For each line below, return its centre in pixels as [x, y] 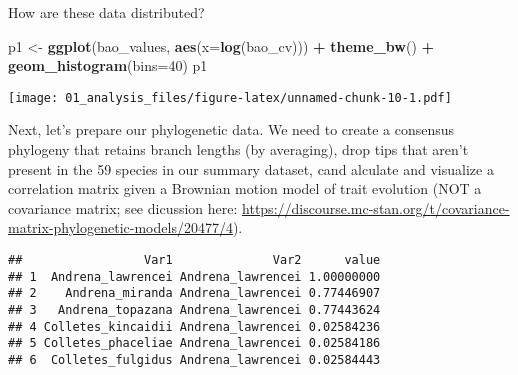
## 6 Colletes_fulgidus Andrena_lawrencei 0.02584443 [194, 359]
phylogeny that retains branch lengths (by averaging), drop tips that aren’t [238, 149]
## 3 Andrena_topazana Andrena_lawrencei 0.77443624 [194, 309]
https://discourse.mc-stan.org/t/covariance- [376, 207]
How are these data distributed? [106, 12]
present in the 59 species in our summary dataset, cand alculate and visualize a [251, 168]
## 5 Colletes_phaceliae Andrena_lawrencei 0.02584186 [194, 343]
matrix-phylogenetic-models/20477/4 [120, 227]
